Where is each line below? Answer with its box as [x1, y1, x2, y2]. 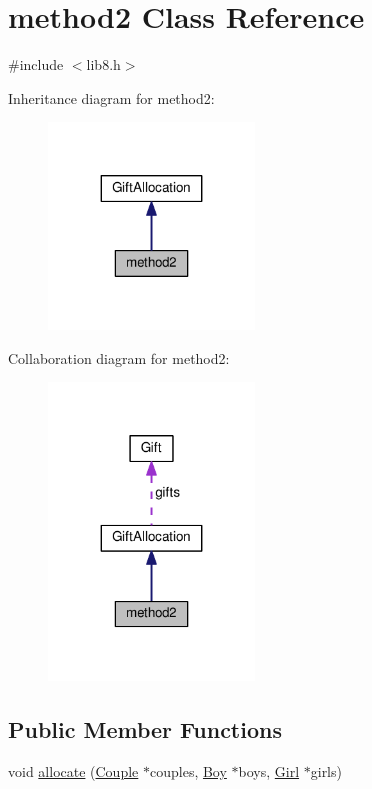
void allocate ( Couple [8, 761, 139, 781]
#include [8, 54, 64, 75]
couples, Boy [149, 761, 227, 781]
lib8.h [86, 54, 121, 75]
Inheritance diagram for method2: [8, 87, 215, 108]
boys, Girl [238, 761, 300, 781]
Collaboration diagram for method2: [8, 347, 230, 368]
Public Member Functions [8, 714, 282, 745]
